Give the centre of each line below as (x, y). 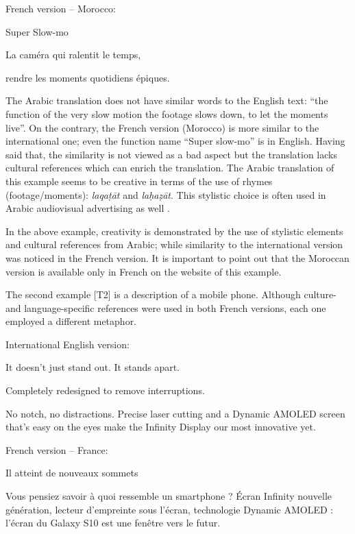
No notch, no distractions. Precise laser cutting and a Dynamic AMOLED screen (175, 413)
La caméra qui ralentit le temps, (73, 54)
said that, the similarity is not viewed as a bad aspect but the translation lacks (171, 154)
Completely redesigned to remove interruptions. (105, 390)
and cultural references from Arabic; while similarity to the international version (174, 244)
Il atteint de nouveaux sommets (72, 473)
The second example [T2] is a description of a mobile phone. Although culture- (171, 294)
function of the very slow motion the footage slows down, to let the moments (167, 113)
